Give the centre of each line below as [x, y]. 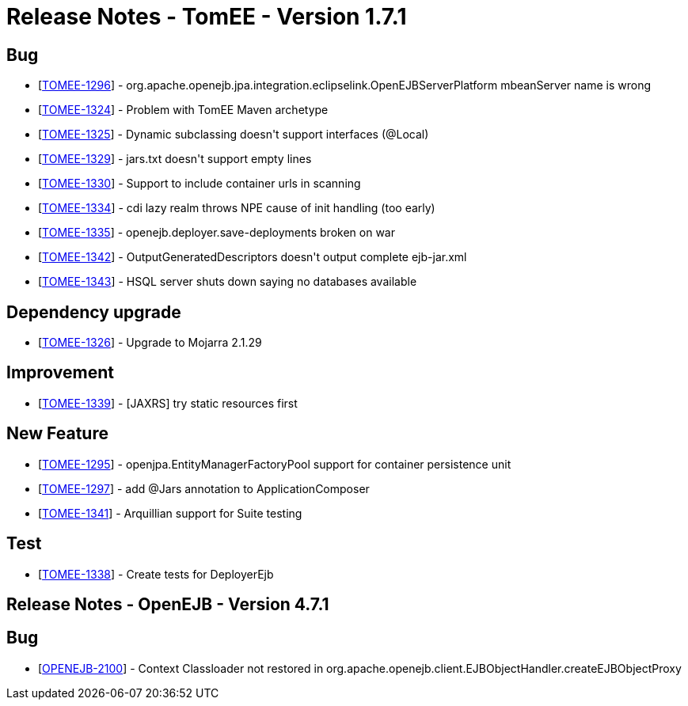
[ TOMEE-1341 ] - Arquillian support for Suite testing [170, 513]
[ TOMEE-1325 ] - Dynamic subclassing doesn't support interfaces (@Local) [234, 135]
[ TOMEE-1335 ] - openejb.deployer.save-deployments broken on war [217, 233]
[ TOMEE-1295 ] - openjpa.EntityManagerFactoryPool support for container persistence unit [275, 464]
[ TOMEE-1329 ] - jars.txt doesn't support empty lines [175, 159]
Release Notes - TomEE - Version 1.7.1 [207, 17]
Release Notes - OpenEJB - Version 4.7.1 [168, 604]
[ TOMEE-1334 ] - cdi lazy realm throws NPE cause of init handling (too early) [237, 208]
